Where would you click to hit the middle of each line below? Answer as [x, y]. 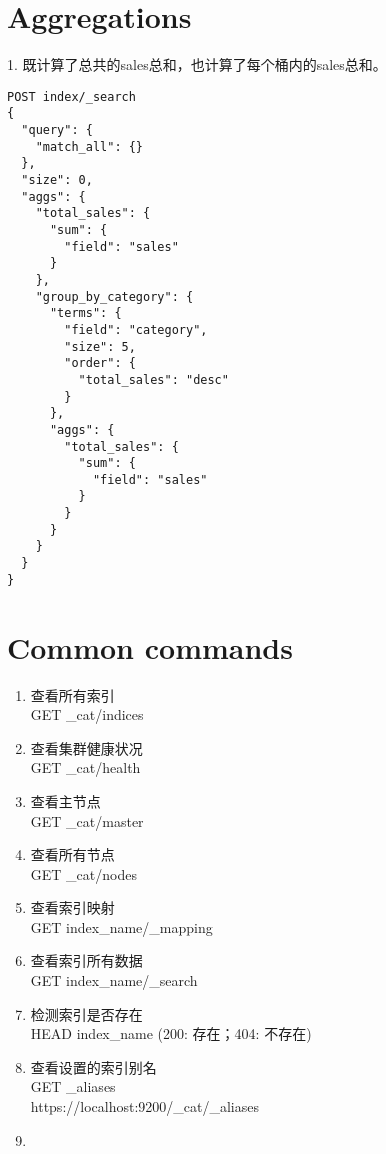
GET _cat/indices [87, 714]
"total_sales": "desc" [153, 379]
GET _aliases [73, 1086]
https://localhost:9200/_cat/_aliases [144, 1106]
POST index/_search [71, 96]
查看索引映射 [72, 907]
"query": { [57, 130]
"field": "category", [136, 329]
